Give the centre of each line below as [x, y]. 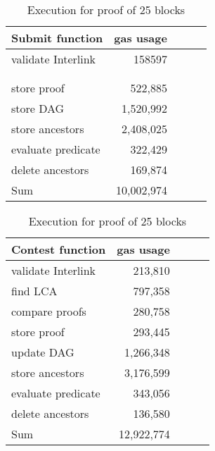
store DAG [38, 108]
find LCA [34, 291]
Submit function [57, 38]
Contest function [59, 249]
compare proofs [49, 311]
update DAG [43, 352]
